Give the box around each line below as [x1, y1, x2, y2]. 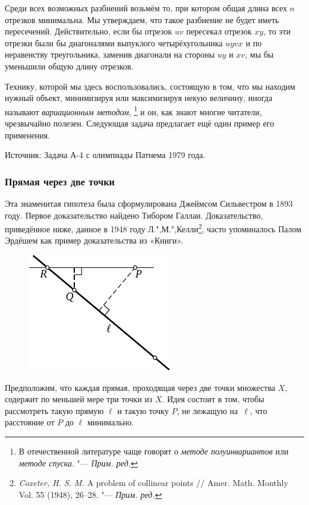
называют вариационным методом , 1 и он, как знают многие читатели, [5, 103, 262, 118]
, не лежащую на [176, 404, 238, 416]
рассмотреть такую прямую [5, 404, 104, 416]
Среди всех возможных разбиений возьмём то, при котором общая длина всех [5, 2, 287, 14]
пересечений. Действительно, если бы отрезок [5, 25, 172, 37]
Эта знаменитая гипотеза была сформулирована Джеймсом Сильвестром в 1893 [5, 197, 293, 209]
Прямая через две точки [5, 173, 115, 188]
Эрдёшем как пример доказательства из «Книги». [5, 234, 184, 247]
